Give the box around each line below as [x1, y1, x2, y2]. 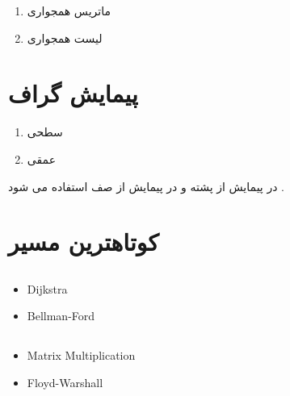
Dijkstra [27, 280, 68, 297]
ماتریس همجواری [27, 2, 111, 19]
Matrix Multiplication [27, 347, 136, 364]
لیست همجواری [27, 29, 103, 46]
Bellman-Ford [27, 307, 95, 324]
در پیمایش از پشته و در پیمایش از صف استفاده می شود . [8, 177, 284, 194]
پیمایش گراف [8, 77, 138, 110]
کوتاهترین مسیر [8, 225, 159, 258]
